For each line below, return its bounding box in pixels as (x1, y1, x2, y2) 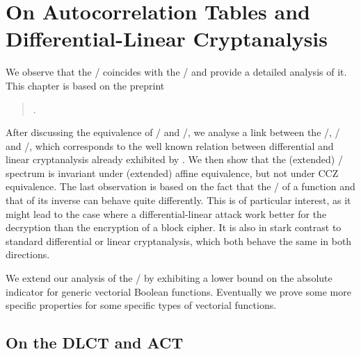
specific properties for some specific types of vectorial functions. (6, 298, 277, 312)
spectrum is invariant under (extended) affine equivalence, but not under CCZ (6, 165, 339, 180)
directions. (6, 247, 50, 262)
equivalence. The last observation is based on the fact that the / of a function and (6, 179, 355, 194)
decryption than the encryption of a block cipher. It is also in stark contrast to (6, 220, 342, 235)
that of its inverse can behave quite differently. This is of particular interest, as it (6, 193, 351, 208)
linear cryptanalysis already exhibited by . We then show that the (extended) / (6, 152, 343, 167)
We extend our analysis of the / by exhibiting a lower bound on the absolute (6, 271, 332, 285)
